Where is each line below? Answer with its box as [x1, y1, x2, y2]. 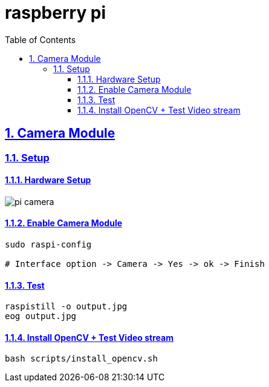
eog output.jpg [5, 311, 77, 321]
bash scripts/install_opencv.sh [5, 354, 158, 364]
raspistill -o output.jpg [5, 301, 128, 312]
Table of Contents [5, 34, 76, 45]
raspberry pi [5, 2, 106, 23]
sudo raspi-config [5, 240, 92, 250]
